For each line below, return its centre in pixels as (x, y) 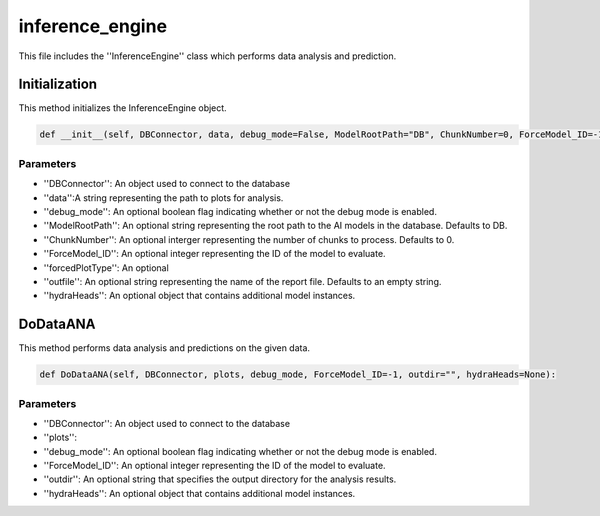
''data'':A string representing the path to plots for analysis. (163, 197)
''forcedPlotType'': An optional (106, 267)
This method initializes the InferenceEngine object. (122, 108)
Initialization (58, 84)
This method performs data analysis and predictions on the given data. (164, 348)
